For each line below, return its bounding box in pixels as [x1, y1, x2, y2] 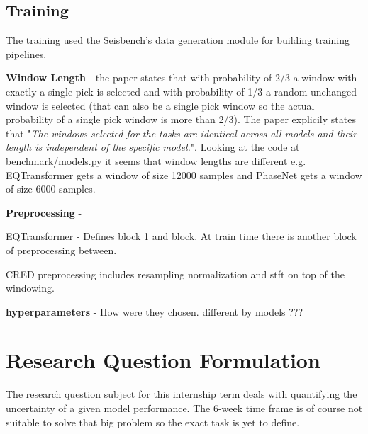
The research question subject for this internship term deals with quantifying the [6, 387, 357, 401]
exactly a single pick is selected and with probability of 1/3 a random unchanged [6, 84, 357, 98]
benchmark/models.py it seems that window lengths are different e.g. [6, 153, 306, 168]
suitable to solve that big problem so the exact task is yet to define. [6, 414, 300, 429]
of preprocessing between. [6, 242, 117, 257]
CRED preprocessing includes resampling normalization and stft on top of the [6, 266, 345, 281]
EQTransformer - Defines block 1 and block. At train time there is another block [6, 229, 357, 244]
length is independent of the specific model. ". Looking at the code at [6, 139, 300, 154]
